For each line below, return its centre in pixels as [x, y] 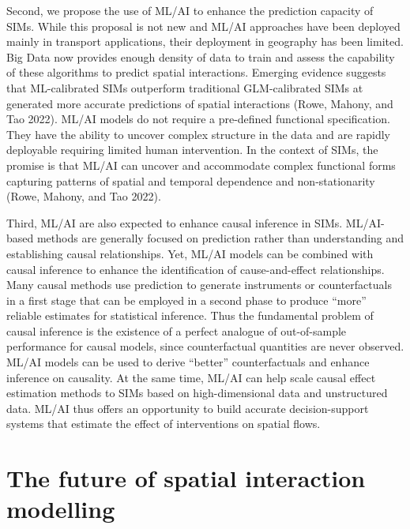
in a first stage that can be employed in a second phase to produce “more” [186, 300]
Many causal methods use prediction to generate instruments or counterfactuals [199, 285]
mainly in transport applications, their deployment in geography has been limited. [205, 41]
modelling [61, 509]
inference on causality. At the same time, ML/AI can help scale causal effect [191, 377]
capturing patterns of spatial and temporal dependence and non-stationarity [191, 180]
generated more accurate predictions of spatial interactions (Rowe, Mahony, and [200, 103]
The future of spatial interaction [186, 478]
